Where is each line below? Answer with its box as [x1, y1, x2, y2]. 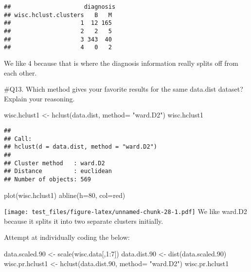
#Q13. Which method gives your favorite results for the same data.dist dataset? [4, 84, 243, 94]
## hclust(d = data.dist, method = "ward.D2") [4, 143, 157, 151]
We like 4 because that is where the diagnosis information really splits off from [4, 58, 238, 68]
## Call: [4, 135, 32, 142]
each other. [4, 67, 37, 78]
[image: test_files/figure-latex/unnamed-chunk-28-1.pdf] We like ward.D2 [4, 206, 247, 216]
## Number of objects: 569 [4, 175, 91, 183]
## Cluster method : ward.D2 [4, 159, 105, 167]
